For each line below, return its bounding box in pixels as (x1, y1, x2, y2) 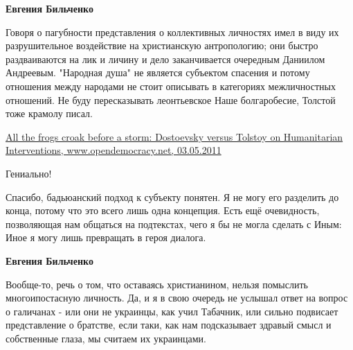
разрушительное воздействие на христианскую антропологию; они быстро (6, 38, 318, 53)
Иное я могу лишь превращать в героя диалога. (6, 230, 206, 245)
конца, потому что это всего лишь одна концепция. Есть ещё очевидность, (6, 203, 320, 218)
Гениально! (6, 166, 52, 180)
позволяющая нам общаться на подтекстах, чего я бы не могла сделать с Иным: (6, 216, 342, 231)
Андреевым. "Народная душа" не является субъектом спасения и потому (6, 65, 310, 80)
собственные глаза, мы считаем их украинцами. (6, 331, 206, 345)
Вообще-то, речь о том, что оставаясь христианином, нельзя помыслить (6, 277, 308, 291)
